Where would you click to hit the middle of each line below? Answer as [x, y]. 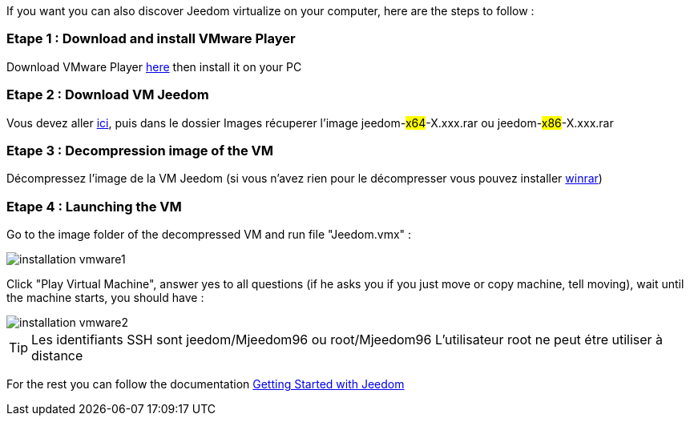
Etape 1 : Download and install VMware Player [151, 39]
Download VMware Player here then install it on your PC [154, 66]
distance [57, 356]
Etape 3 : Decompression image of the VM [140, 150]
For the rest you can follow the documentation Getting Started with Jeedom [206, 384]
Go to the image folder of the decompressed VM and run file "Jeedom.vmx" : [209, 234]
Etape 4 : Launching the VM [94, 206]
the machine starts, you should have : [105, 297]
